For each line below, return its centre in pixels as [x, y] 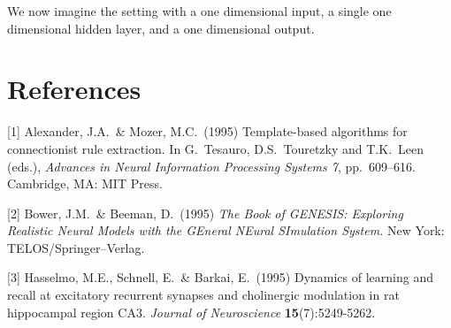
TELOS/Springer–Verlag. [76, 247]
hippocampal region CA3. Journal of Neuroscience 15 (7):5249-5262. [191, 312]
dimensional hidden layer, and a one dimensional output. [161, 28]
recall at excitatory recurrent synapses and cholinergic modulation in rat [203, 295]
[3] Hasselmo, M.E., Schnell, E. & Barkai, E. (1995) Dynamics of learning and [220, 277]
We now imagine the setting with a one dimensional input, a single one [199, 11]
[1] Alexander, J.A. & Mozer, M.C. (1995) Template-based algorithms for [207, 131]
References [74, 89]
